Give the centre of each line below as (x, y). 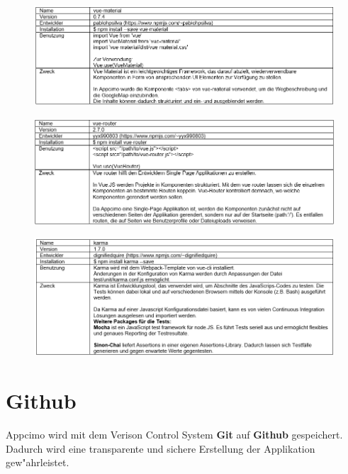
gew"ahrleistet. (38, 462)
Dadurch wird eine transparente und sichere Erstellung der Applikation (161, 448)
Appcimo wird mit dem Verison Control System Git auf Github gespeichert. (174, 434)
